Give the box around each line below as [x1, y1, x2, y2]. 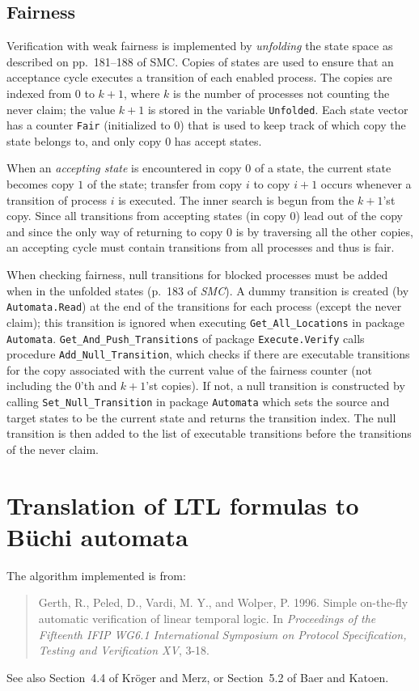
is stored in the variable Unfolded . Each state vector [147, 100, 408, 117]
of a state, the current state [254, 159, 391, 176]
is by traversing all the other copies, [235, 223, 413, 240]
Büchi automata [6, 519, 188, 553]
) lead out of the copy [295, 207, 403, 224]
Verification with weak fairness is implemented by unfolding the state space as [6, 37, 393, 54]
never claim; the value [6, 100, 116, 117]
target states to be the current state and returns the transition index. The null [6, 409, 396, 426]
